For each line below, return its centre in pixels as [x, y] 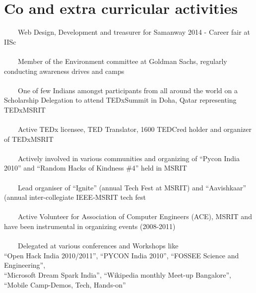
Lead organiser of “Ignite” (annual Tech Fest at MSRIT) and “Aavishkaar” [132, 187]
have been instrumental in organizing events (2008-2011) [90, 226]
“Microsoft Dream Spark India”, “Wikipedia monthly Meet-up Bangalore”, [118, 274]
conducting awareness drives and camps [64, 71]
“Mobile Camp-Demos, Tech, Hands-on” [65, 284]
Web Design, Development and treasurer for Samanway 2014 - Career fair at [134, 32]
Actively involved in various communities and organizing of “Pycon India [128, 158]
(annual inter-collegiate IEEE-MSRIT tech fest [75, 197]
